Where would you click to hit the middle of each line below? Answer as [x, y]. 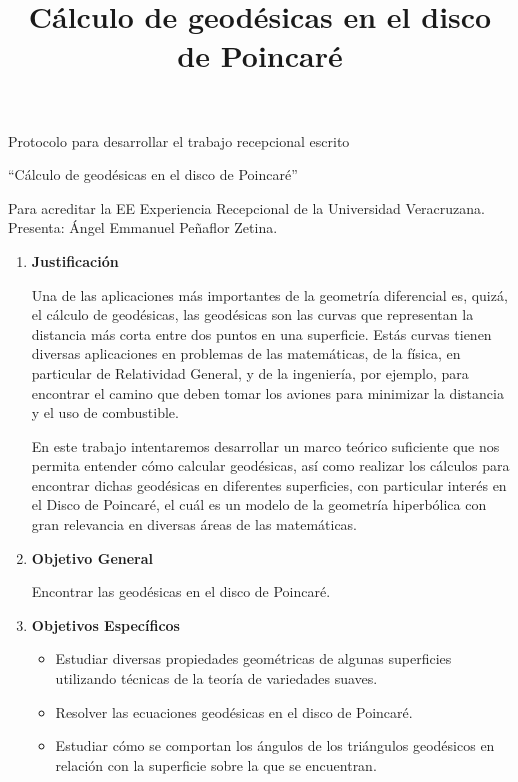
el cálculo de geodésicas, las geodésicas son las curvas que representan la [252, 314]
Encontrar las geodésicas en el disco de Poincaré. [181, 591]
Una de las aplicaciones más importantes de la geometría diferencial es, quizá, [269, 294]
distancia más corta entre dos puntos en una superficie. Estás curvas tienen [261, 333]
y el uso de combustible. [105, 412]
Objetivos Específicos [105, 624]
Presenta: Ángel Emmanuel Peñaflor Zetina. [143, 227]
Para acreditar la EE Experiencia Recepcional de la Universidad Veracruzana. [246, 207]
